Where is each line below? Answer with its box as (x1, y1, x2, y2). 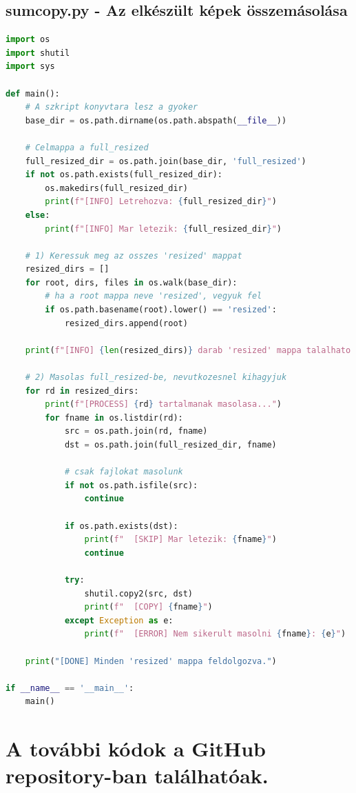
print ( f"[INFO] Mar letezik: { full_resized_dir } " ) (45, 223, 282, 234)
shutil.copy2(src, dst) (84, 588, 193, 599)
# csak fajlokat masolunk (64, 467, 183, 477)
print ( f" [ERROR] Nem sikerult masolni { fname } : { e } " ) (84, 629, 346, 639)
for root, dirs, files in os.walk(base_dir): (25, 277, 238, 288)
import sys (6, 61, 55, 72)
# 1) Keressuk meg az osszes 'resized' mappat (25, 250, 242, 261)
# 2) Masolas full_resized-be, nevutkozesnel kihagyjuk (25, 372, 287, 383)
